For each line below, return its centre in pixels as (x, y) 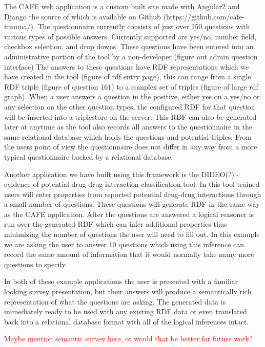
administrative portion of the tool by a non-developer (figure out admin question (131, 56)
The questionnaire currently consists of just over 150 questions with (144, 26)
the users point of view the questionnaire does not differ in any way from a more (131, 147)
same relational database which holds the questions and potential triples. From (128, 136)
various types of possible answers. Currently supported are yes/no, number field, (130, 36)
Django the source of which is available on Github (83, 16)
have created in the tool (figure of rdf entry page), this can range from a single (128, 77)
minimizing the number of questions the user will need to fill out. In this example (132, 234)
